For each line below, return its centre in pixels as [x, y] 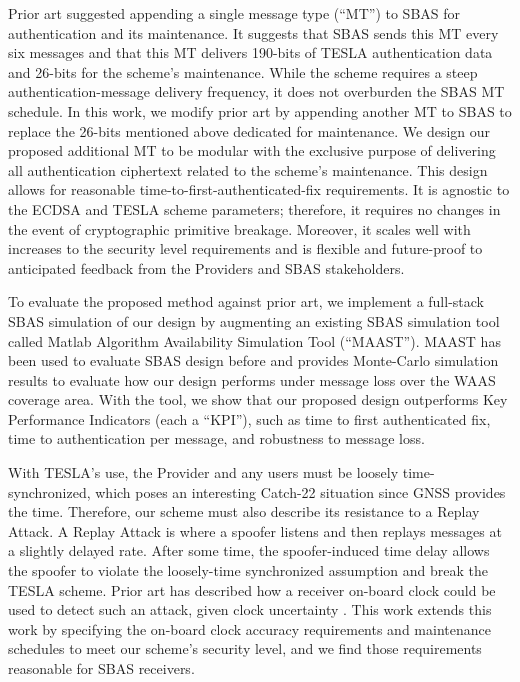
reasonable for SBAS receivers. [101, 668]
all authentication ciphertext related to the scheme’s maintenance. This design [248, 169]
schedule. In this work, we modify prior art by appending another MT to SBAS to [260, 110]
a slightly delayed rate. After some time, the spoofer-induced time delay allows [249, 550]
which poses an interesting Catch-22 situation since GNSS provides [300, 491]
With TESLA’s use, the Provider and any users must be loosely [203, 472]
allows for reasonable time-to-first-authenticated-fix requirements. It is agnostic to [259, 189]
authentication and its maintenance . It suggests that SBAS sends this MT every [253, 32]
